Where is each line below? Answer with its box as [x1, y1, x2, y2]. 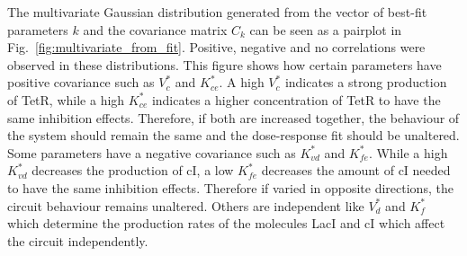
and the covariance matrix [83, 20, 228, 39]
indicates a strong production [284, 73, 447, 92]
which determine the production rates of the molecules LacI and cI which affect [7, 214, 445, 233]
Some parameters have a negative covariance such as [7, 143, 296, 162]
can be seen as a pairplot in [249, 20, 402, 39]
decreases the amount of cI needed [261, 161, 451, 180]
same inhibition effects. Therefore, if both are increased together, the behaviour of [7, 108, 460, 127]
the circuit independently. [7, 231, 148, 250]
